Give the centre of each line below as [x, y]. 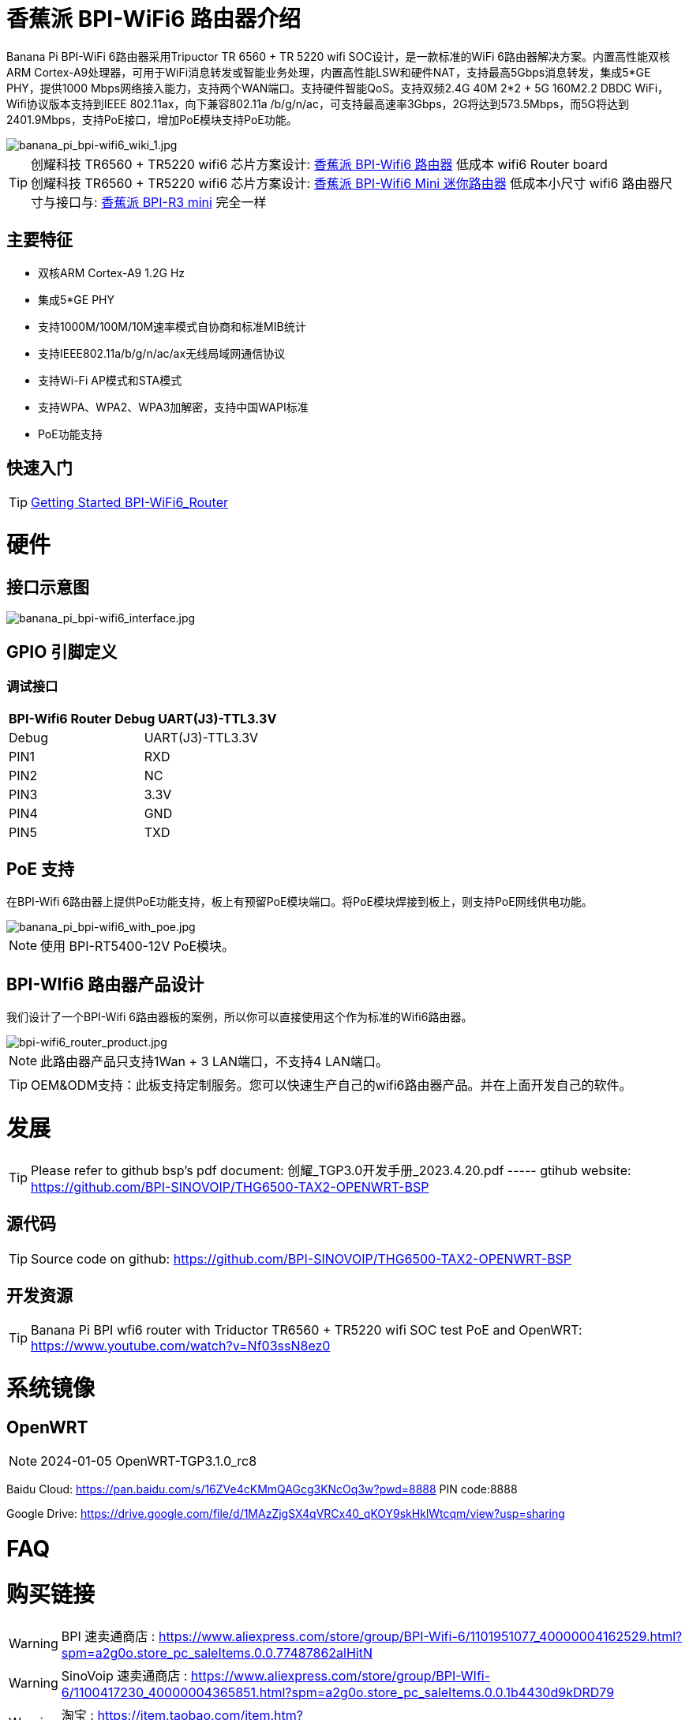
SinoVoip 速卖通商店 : [124, 1675]
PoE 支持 [41, 869]
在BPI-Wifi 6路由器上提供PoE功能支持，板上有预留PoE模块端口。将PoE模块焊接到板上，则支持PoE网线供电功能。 [300, 902]
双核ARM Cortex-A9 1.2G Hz [112, 272]
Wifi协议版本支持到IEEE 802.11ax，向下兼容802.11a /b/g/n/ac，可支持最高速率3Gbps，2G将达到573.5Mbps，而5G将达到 [318, 103]
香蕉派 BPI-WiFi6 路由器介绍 [154, 19]
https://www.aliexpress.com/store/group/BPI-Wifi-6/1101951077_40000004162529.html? [420, 1636]
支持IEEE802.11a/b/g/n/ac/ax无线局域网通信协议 [162, 353]
